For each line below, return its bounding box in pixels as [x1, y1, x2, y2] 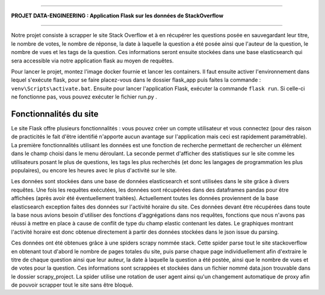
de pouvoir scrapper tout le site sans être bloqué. [11, 281, 134, 288]
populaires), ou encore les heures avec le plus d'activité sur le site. [11, 166, 177, 174]
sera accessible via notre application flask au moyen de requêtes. [11, 57, 174, 64]
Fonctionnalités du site [11, 109, 99, 119]
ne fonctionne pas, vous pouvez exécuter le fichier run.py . [11, 93, 158, 100]
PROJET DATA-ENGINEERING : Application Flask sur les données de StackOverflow [11, 12, 224, 19]
